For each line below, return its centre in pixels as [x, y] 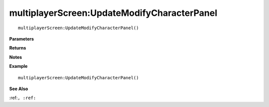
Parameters [22, 39]
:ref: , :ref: [23, 98]
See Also [19, 89]
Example [18, 66]
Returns [18, 48]
